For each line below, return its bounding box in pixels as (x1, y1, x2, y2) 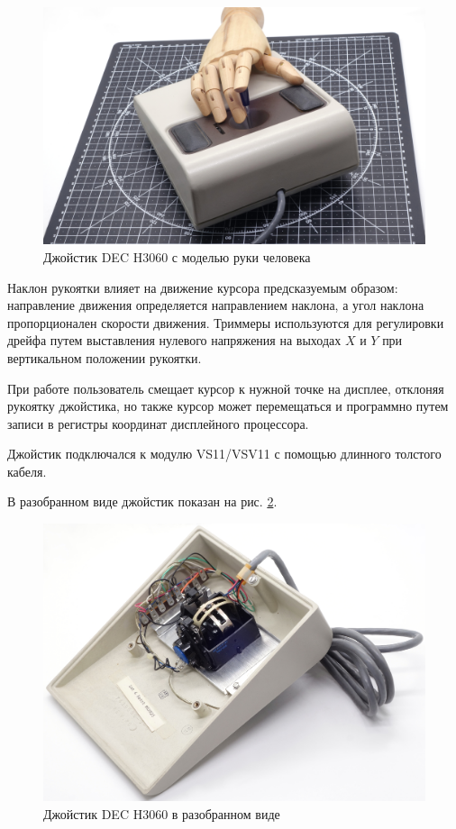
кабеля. (7, 461, 47, 480)
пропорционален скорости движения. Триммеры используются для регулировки (7, 313, 444, 332)
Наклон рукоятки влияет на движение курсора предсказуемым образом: (7, 278, 398, 296)
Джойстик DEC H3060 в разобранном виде (43, 804, 280, 823)
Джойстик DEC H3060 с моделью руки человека (43, 247, 311, 266)
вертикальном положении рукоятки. (7, 348, 202, 367)
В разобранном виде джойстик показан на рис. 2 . (7, 492, 278, 511)
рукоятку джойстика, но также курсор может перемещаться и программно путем (7, 396, 449, 415)
